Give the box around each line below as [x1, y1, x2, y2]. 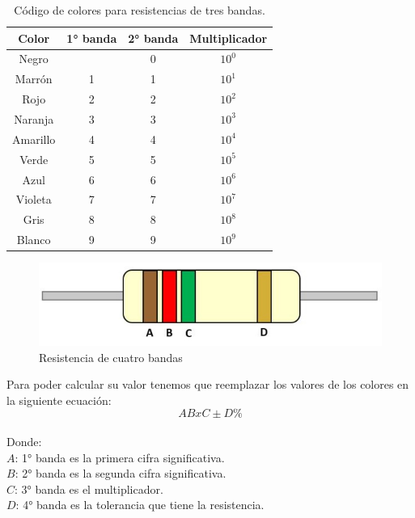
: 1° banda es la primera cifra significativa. [15, 449, 225, 465]
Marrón [15, 70, 53, 87]
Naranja [14, 110, 54, 127]
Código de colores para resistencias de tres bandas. [14, 2, 265, 18]
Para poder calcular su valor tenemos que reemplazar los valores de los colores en [6, 376, 409, 393]
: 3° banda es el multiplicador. [15, 480, 163, 497]
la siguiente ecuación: [6, 391, 112, 408]
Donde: [6, 433, 42, 450]
